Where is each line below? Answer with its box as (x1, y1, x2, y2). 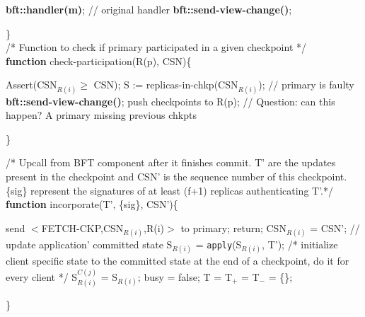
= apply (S (195, 236, 242, 251)
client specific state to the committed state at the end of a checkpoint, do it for (6, 253, 349, 268)
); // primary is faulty (258, 77, 354, 92)
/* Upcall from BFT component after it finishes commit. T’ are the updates (6, 155, 336, 170)
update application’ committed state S (6, 236, 173, 251)
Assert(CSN (6, 77, 57, 92)
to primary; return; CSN (180, 220, 286, 235)
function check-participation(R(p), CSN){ (6, 53, 192, 68)
